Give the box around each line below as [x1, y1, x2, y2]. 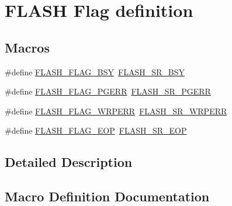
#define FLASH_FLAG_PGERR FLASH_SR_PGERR [5, 85, 211, 97]
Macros [5, 38, 50, 56]
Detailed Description [5, 153, 133, 171]
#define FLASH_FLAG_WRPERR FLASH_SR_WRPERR [5, 104, 227, 117]
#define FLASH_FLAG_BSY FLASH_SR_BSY [5, 65, 185, 78]
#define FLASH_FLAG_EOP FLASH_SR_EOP [5, 124, 187, 137]
